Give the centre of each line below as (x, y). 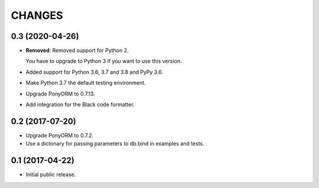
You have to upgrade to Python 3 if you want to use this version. (104, 61)
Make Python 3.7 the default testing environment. (86, 83)
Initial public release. (51, 174)
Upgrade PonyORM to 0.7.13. (61, 94)
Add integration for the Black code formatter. (80, 105)
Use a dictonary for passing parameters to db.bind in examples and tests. (115, 144)
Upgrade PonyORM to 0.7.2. (60, 135)
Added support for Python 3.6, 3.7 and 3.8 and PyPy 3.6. (95, 72)
